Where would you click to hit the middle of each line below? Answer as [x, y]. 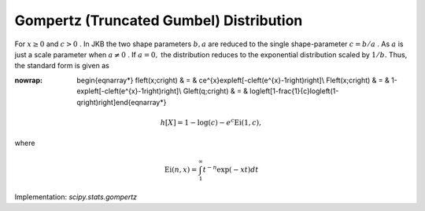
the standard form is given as [62, 66]
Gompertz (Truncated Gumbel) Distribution [159, 20]
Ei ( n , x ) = [181, 170]
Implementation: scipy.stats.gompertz [76, 197]
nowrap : [29, 80]
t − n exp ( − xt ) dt [231, 169]
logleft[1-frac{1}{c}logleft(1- [294, 91]
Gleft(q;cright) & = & [215, 91]
